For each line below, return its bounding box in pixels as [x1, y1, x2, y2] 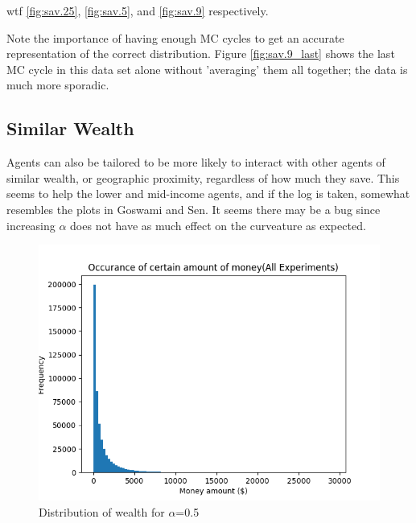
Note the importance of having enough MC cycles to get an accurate [6, 29, 344, 46]
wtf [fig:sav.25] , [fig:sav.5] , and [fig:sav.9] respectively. [6, 2, 269, 19]
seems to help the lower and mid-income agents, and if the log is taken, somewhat [6, 185, 410, 202]
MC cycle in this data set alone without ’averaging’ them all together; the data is [6, 60, 408, 77]
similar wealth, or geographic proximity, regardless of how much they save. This [6, 169, 400, 186]
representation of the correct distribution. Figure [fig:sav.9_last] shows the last [6, 45, 395, 62]
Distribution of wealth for [39, 503, 165, 520]
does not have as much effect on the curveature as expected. [70, 216, 366, 233]
